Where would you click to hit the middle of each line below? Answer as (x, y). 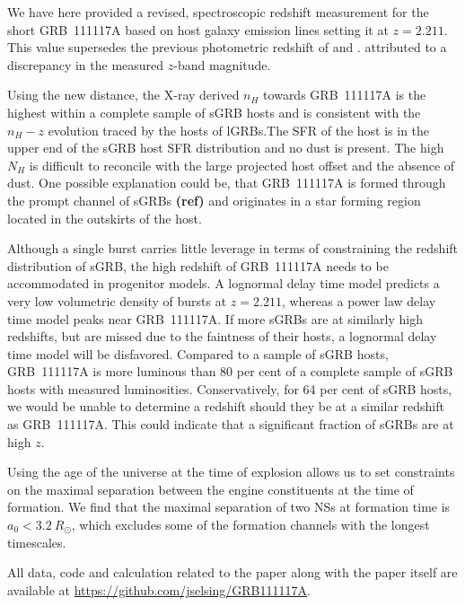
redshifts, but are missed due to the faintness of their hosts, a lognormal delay (222, 336)
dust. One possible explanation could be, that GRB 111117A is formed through (227, 183)
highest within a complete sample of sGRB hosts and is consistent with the (214, 112)
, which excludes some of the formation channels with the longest (250, 525)
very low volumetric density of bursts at (117, 300)
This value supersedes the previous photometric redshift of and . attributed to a (227, 47)
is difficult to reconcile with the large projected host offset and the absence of (242, 165)
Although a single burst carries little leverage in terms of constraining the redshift (233, 248)
